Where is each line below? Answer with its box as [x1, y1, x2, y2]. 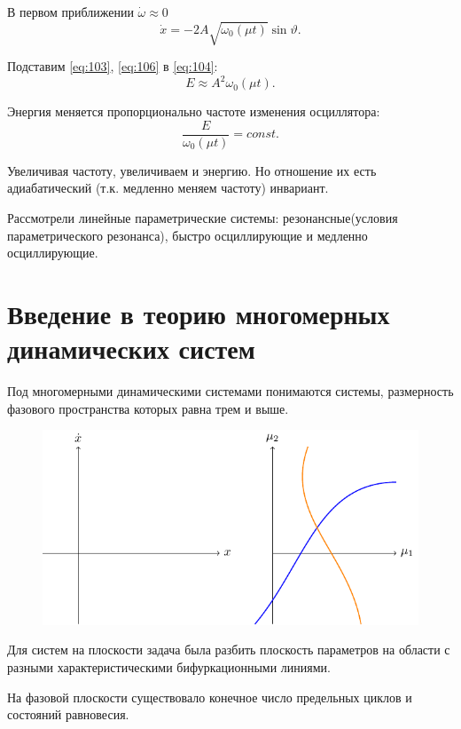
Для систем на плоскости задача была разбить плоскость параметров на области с [7, 640, 450, 659]
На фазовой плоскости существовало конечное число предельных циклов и [7, 687, 412, 706]
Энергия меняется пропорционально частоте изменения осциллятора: [7, 102, 380, 121]
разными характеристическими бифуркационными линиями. [7, 657, 331, 676]
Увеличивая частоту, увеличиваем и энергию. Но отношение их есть [7, 161, 377, 179]
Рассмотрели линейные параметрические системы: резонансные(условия [7, 209, 398, 227]
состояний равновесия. [7, 705, 129, 724]
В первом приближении [7, 3, 134, 20]
